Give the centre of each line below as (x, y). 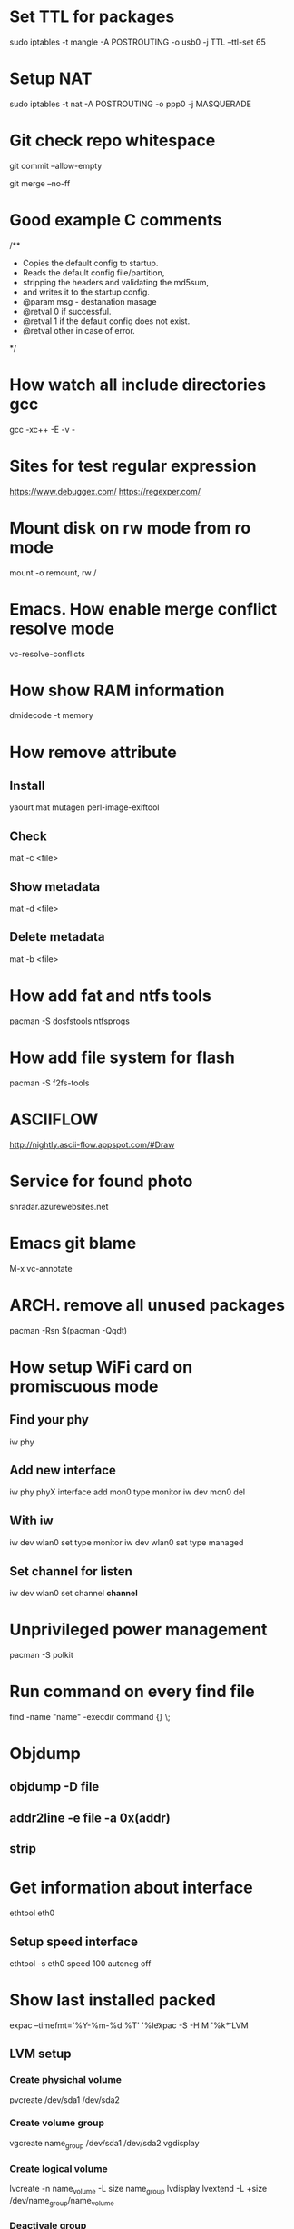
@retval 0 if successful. (67, 311)
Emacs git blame (73, 1243)
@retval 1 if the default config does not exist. (106, 321)
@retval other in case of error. (79, 330)
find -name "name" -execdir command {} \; (90, 1716)
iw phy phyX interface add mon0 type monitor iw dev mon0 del (127, 1492)
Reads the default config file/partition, (93, 272)
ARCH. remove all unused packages (147, 1305)
